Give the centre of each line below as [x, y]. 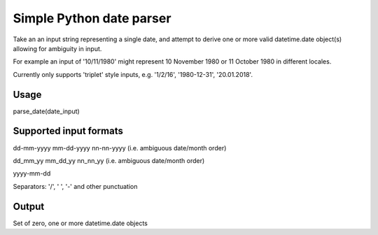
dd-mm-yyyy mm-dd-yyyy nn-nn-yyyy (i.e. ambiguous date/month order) [120, 148]
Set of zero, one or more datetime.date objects [80, 223]
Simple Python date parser [92, 18]
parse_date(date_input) [46, 111]
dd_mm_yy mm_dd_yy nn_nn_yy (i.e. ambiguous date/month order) [109, 160]
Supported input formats [68, 131]
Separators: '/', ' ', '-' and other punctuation [75, 186]
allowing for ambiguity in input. [57, 48]
